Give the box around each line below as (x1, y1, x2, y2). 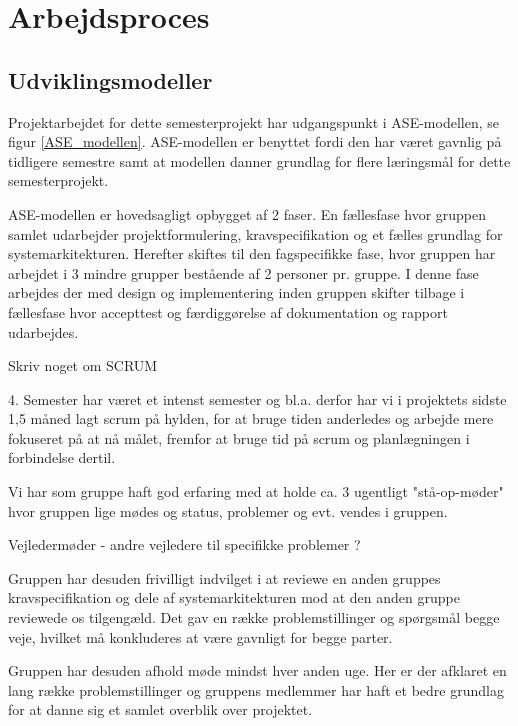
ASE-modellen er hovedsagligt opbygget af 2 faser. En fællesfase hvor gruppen (8, 203, 487, 224)
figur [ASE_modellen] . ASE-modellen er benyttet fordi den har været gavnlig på (8, 131, 502, 152)
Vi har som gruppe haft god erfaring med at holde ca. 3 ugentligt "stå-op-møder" (8, 481, 504, 502)
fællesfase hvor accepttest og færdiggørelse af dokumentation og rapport (8, 301, 448, 322)
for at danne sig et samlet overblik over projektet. (8, 699, 313, 720)
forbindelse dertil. (8, 447, 116, 468)
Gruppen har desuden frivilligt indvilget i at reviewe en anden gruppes (8, 567, 441, 588)
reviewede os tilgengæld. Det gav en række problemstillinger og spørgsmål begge (8, 607, 500, 628)
